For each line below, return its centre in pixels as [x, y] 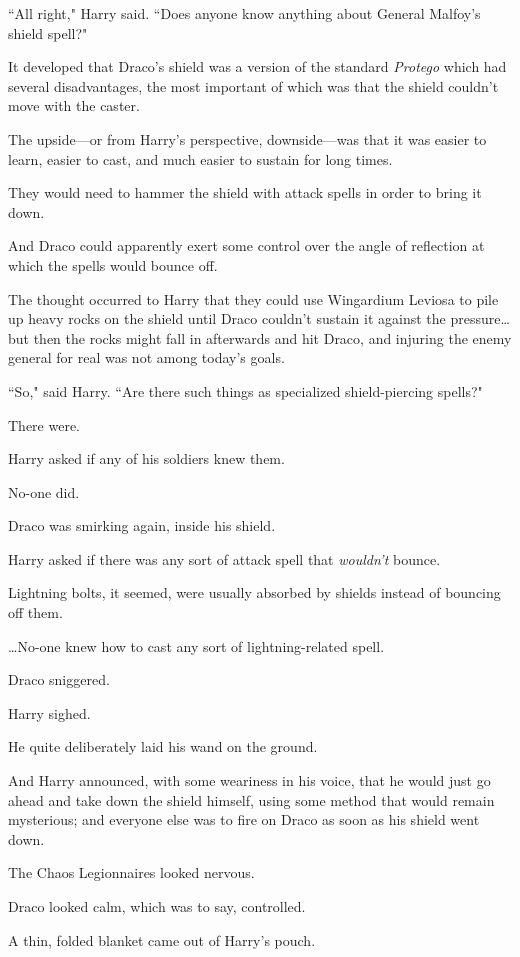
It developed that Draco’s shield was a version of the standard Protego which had [257, 66]
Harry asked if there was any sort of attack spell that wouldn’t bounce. [224, 558]
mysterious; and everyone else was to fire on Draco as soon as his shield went [244, 819]
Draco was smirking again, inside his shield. [142, 525]
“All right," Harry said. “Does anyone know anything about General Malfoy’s [244, 13]
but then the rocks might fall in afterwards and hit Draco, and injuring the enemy [260, 337]
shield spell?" [48, 32]
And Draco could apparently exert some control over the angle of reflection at [246, 245]
